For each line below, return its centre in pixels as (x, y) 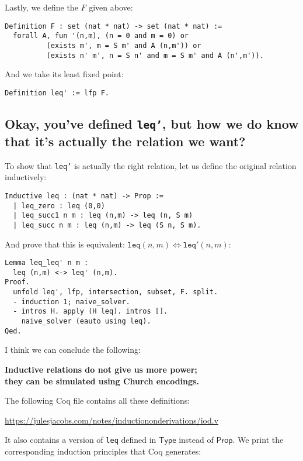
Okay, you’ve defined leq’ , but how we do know (152, 123)
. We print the (258, 440)
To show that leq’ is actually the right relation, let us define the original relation (151, 165)
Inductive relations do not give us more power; (101, 369)
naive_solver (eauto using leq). (86, 321)
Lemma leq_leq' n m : (47, 263)
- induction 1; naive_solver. (72, 302)
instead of (196, 440)
